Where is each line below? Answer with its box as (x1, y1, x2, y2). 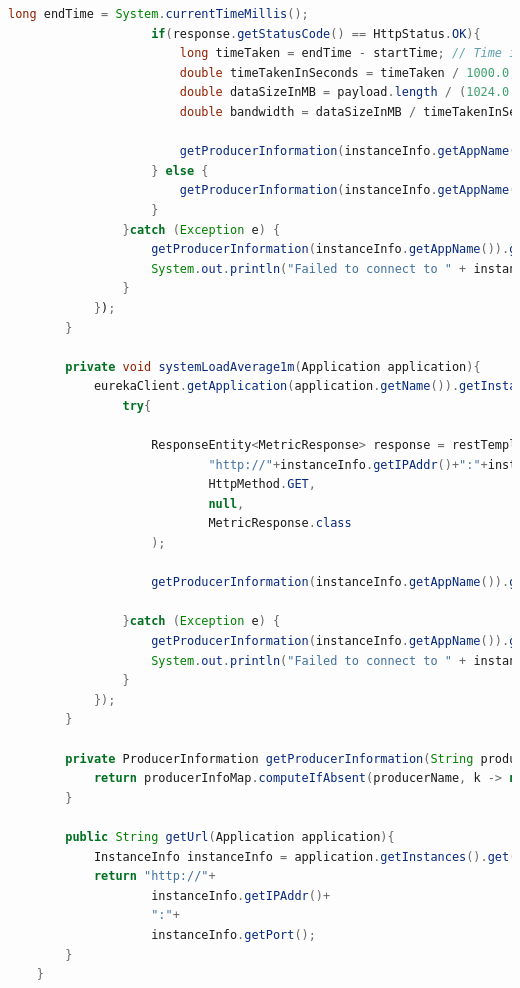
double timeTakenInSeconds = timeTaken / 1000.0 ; (179, 65, 517, 80)
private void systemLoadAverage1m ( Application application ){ (65, 359, 481, 374)
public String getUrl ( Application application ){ (65, 829, 395, 844)
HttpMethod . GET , (208, 477, 316, 492)
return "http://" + (93, 869, 216, 884)
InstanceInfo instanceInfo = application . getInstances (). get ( (93, 849, 517, 864)
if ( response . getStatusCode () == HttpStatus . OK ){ (151, 26, 481, 41)
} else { (151, 163, 209, 178)
